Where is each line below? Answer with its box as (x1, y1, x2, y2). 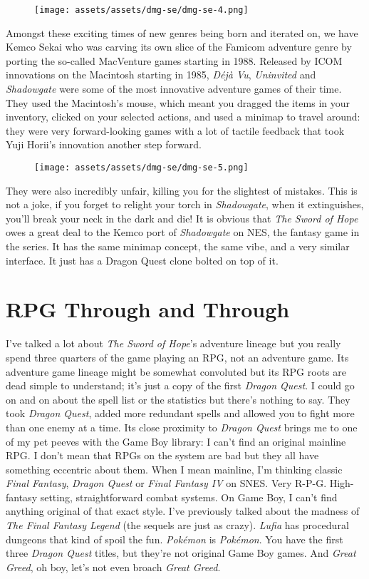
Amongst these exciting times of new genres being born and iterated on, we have (6, 25, 358, 40)
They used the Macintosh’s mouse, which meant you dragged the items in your (6, 95, 350, 110)
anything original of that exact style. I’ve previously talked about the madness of (6, 503, 360, 518)
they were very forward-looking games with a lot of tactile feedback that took (6, 123, 345, 138)
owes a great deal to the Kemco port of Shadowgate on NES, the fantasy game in (6, 225, 360, 240)
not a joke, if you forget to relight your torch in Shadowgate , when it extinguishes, (6, 197, 364, 212)
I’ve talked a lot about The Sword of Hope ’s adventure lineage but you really (6, 336, 341, 351)
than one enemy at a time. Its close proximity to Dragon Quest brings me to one (6, 419, 358, 434)
